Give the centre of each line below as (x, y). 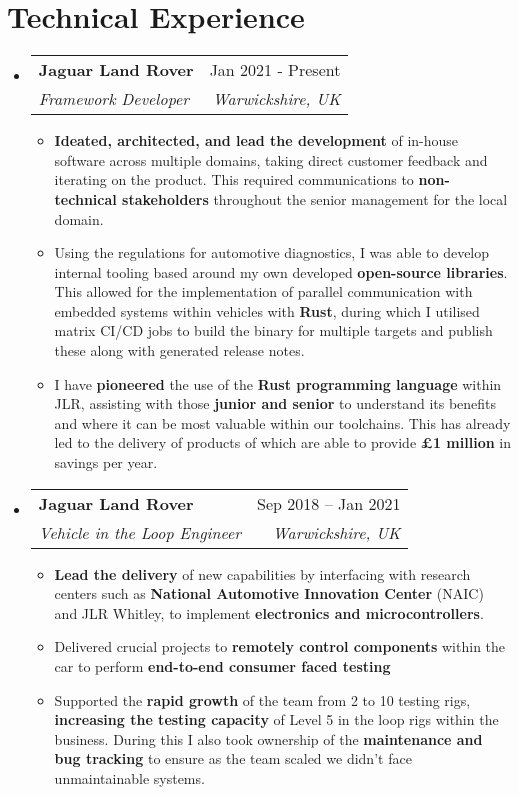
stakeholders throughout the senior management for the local (315, 198)
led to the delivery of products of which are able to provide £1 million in (282, 442)
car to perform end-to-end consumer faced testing (222, 666)
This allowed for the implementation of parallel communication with (263, 291)
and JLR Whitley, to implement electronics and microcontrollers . (269, 612)
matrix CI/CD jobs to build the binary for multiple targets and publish (273, 330)
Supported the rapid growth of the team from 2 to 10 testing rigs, (262, 699)
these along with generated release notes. (179, 350)
